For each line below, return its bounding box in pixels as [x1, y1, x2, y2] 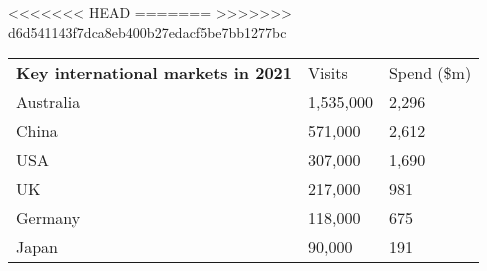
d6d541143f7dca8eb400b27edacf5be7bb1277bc [8, 21, 287, 42]
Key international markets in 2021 [16, 61, 292, 85]
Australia [16, 90, 81, 114]
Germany [16, 206, 81, 230]
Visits [308, 61, 348, 85]
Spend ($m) [388, 61, 472, 85]
